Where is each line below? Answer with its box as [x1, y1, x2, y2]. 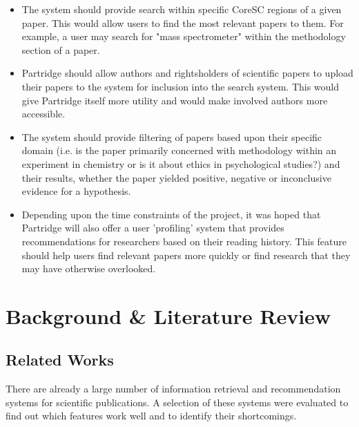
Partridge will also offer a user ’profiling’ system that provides [21, 220, 284, 235]
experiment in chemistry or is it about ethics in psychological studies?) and [21, 156, 340, 171]
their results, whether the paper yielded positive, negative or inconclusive [21, 170, 331, 184]
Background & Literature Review [6, 301, 331, 330]
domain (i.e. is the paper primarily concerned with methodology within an [21, 143, 337, 158]
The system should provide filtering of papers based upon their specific [21, 129, 322, 144]
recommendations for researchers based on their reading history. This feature [21, 234, 347, 248]
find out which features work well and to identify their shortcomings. [6, 408, 297, 423]
